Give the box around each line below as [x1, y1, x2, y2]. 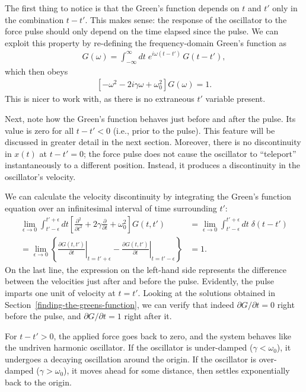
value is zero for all [5, 124, 74, 136]
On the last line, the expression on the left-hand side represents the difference [5, 263, 287, 275]
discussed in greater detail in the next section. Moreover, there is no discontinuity [5, 136, 301, 148]
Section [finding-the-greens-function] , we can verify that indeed [5, 298, 234, 310]
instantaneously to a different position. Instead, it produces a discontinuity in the [5, 159, 300, 171]
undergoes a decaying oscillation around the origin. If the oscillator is [5, 352, 256, 365]
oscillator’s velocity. [5, 170, 76, 182]
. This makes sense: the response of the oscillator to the [85, 13, 287, 25]
